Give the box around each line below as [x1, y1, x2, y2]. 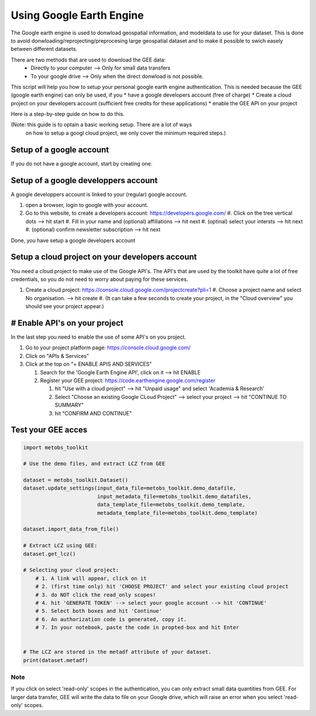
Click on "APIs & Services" [25, 352, 90, 359]
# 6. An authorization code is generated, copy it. [35, 616, 187, 622]
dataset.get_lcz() [23, 550, 76, 557]
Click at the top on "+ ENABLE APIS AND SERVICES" [25, 360, 152, 368]
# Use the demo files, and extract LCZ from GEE [23, 460, 166, 467]
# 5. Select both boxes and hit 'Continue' [35, 608, 162, 614]
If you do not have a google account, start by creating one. [11, 160, 153, 167]
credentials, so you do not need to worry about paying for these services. [11, 276, 188, 283]
